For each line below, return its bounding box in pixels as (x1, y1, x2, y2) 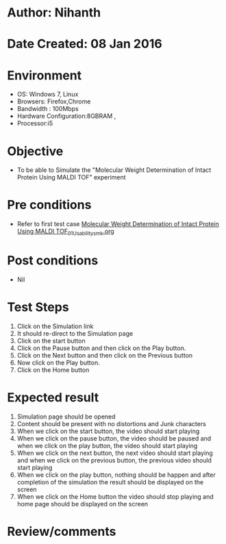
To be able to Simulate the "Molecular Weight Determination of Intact (16, 166, 212, 174)
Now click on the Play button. (16, 358, 101, 367)
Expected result (7, 390, 99, 406)
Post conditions (7, 253, 99, 269)
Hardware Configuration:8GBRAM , (16, 112, 116, 121)
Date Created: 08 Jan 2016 (7, 36, 162, 52)
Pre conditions (7, 197, 92, 213)
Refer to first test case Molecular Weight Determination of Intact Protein (16, 220, 219, 228)
